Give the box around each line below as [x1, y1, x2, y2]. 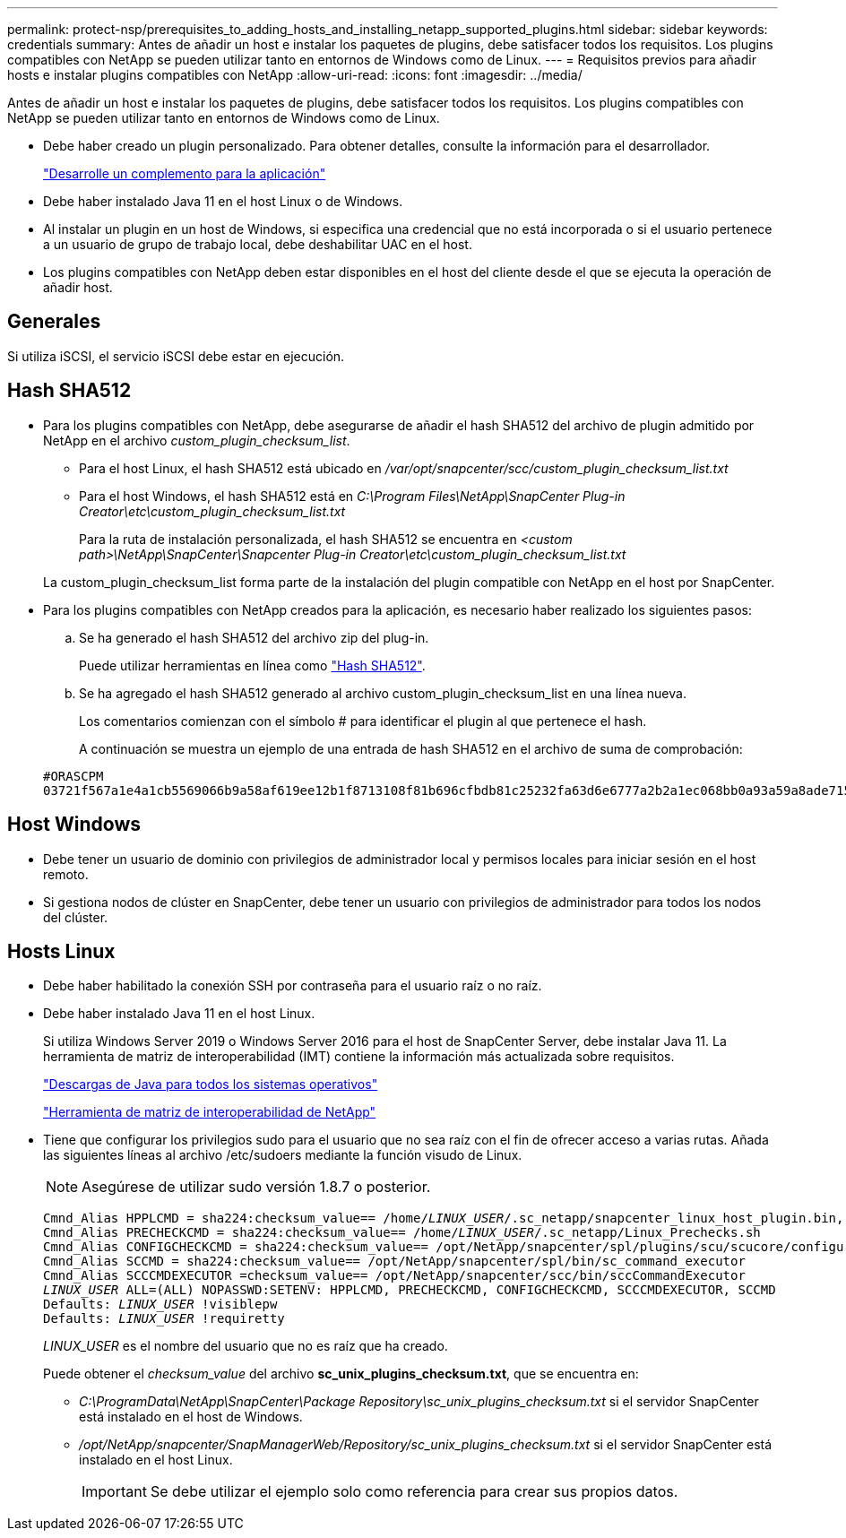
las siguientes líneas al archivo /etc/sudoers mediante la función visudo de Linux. [43, 1147, 522, 1163]
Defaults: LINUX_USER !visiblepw [43, 1297, 278, 1312]
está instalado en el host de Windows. [79, 1409, 303, 1425]
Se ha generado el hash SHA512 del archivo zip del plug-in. [79, 629, 429, 645]
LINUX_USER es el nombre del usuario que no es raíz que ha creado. [43, 1338, 448, 1354]
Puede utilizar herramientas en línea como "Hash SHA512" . [79, 657, 426, 673]
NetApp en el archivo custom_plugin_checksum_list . [43, 432, 350, 448]
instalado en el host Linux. [79, 1452, 233, 1468]
